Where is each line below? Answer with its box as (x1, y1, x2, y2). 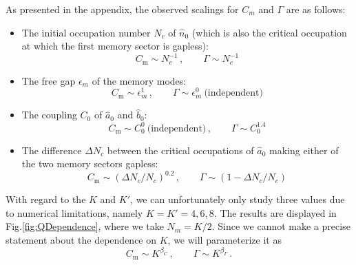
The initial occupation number (21, 25, 151, 39)
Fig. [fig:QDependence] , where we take (6, 219, 164, 233)
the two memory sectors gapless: (21, 156, 158, 171)
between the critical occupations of (107, 142, 254, 157)
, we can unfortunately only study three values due (130, 192, 345, 206)
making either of (269, 142, 339, 157)
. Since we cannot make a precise (211, 219, 350, 233)
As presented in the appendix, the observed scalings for (6, 2, 239, 16)
